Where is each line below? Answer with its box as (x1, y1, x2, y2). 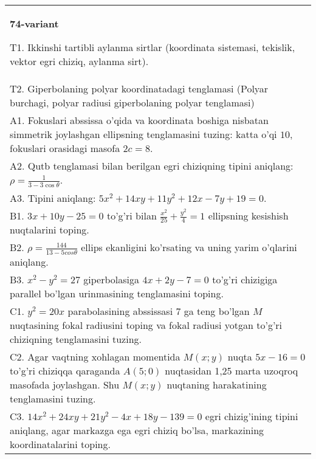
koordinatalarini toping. (10, 437, 111, 451)
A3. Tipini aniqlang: (10, 190, 96, 205)
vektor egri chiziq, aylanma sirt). (10, 54, 149, 68)
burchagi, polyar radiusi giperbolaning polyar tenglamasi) (10, 95, 255, 109)
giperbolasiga (83, 272, 140, 286)
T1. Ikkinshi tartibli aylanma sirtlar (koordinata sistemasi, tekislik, (10, 40, 295, 54)
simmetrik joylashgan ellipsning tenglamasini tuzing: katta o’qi (10, 127, 277, 141)
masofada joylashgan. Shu (10, 377, 120, 392)
